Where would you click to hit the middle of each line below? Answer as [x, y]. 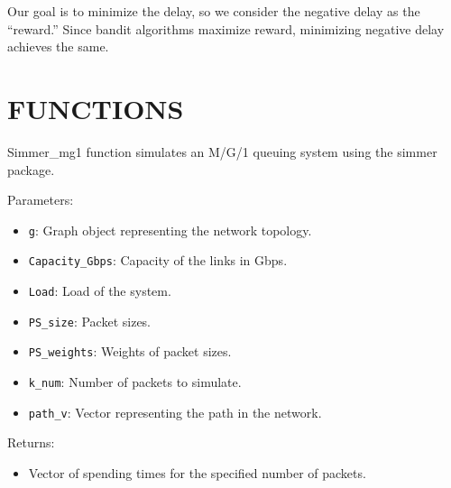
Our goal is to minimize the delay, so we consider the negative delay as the [214, 11]
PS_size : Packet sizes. [90, 321]
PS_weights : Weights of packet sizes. [130, 351]
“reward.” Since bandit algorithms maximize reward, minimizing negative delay [226, 28]
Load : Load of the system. [100, 290]
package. [31, 169]
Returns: [31, 442]
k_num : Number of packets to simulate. [135, 381]
